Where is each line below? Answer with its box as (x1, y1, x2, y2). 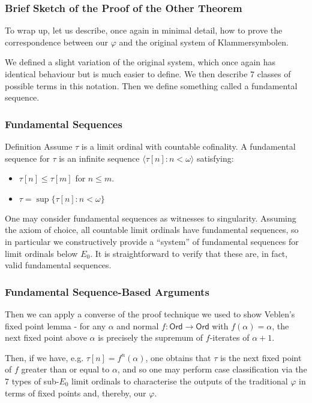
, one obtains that (145, 351, 211, 363)
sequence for (5, 151, 50, 164)
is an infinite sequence (59, 151, 140, 164)
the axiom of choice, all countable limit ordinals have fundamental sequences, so (5, 223, 299, 236)
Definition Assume (5, 140, 73, 152)
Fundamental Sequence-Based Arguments (5, 284, 209, 299)
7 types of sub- (5, 374, 59, 387)
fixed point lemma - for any (5, 319, 106, 332)
